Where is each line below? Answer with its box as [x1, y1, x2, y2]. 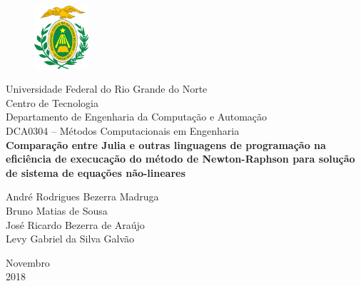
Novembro [6, 255, 50, 270]
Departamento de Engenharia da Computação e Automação [6, 109, 268, 124]
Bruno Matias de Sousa [6, 203, 108, 218]
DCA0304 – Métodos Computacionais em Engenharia [6, 123, 240, 138]
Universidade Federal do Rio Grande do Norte [6, 81, 208, 96]
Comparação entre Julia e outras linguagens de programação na [6, 137, 326, 152]
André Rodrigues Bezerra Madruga [6, 189, 159, 204]
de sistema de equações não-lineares [6, 165, 185, 180]
